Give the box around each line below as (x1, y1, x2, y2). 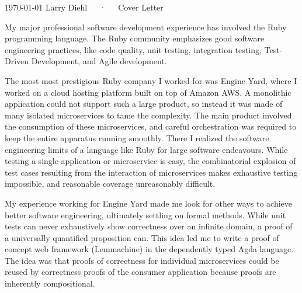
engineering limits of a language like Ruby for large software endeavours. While (5, 143, 288, 155)
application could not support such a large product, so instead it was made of (5, 97, 283, 110)
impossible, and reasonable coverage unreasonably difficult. (5, 177, 216, 190)
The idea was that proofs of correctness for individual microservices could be (5, 254, 279, 266)
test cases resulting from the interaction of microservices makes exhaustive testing (5, 166, 298, 178)
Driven (5, 55, 29, 67)
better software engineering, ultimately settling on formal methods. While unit (5, 208, 286, 221)
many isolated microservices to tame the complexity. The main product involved (5, 109, 292, 121)
